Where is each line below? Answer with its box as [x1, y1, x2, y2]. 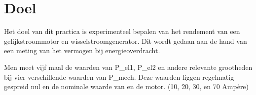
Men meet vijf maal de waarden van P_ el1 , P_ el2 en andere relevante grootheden [4, 62, 253, 72]
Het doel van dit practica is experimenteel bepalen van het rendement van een [4, 26, 240, 36]
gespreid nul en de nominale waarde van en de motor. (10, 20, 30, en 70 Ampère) [4, 81, 249, 92]
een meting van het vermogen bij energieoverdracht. [4, 45, 160, 56]
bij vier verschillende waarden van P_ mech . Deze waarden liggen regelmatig [4, 71, 234, 82]
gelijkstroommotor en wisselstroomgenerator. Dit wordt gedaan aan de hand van [4, 35, 247, 46]
